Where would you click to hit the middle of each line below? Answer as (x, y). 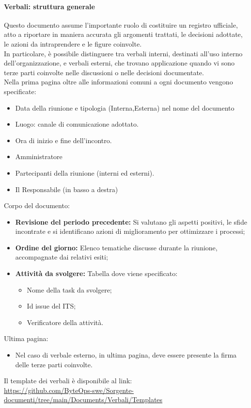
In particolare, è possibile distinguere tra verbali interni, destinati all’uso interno (123, 53)
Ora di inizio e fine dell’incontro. (63, 140)
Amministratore (39, 156)
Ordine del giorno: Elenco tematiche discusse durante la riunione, (116, 247)
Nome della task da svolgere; (69, 289)
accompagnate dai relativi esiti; (62, 257)
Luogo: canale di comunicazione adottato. (77, 124)
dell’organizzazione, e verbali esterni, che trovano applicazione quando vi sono (119, 63)
